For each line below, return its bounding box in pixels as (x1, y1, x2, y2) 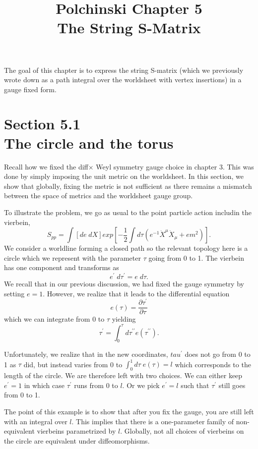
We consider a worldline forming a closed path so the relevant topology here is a (4, 243, 248, 253)
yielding (112, 314, 136, 324)
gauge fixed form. (4, 84, 57, 94)
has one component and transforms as (4, 262, 119, 273)
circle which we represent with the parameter (4, 252, 141, 263)
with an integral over (4, 416, 67, 426)
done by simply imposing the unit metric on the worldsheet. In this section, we (4, 171, 244, 181)
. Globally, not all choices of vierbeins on (120, 426, 244, 436)
